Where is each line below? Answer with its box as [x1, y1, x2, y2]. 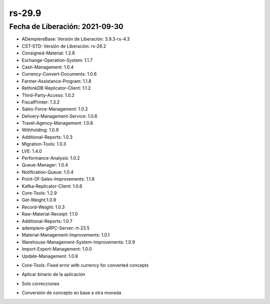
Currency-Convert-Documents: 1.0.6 [21, 71, 97, 77]
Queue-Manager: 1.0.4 [21, 162, 68, 168]
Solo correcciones [21, 280, 59, 286]
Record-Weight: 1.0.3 [21, 204, 65, 210]
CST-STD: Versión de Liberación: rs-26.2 [21, 43, 106, 49]
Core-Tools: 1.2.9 [21, 190, 57, 196]
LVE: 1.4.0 [21, 148, 42, 154]
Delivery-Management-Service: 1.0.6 [21, 113, 97, 119]
